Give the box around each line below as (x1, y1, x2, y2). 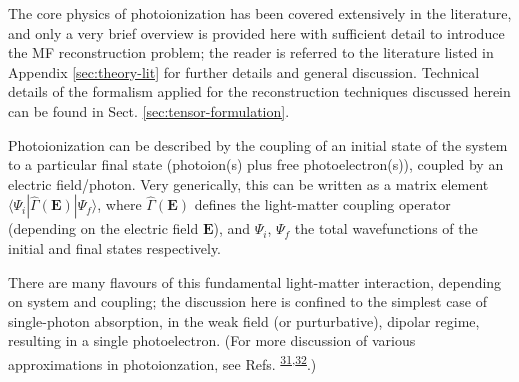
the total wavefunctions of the (294, 218, 478, 239)
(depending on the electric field (8, 218, 199, 239)
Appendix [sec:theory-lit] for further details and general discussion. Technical (8, 61, 480, 82)
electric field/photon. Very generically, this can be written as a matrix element (8, 173, 489, 194)
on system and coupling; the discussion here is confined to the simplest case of (8, 291, 488, 312)
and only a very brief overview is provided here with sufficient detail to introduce (8, 22, 505, 43)
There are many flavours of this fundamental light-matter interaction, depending (8, 271, 502, 292)
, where (97, 194, 142, 215)
